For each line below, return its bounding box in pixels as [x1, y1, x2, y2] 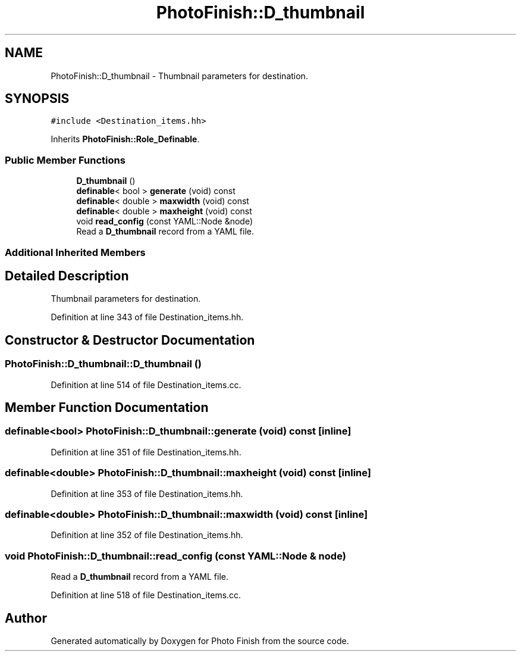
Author [5, 610, 47, 626]
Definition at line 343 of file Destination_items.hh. [51, 312, 244, 323]
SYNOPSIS [5, 91, 70, 107]
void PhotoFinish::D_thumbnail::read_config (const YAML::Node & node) [5, 549, 346, 562]
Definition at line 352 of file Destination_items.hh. [51, 530, 243, 541]
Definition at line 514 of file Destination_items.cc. [51, 379, 241, 390]
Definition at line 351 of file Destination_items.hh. [51, 446, 241, 457]
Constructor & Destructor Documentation [5, 332, 255, 348]
